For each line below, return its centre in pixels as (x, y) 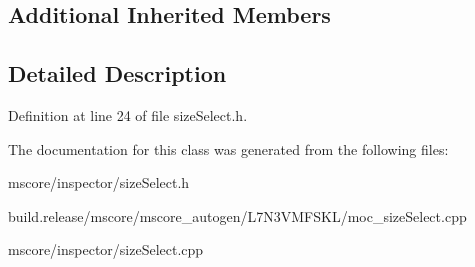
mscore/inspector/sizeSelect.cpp (106, 249)
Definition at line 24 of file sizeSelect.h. (128, 114)
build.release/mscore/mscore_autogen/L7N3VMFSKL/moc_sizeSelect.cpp (237, 215)
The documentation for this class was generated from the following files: (228, 148)
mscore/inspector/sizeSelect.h (99, 182)
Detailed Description (117, 73)
